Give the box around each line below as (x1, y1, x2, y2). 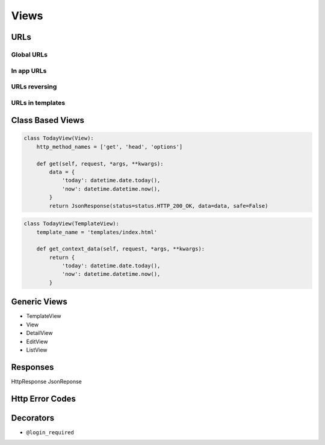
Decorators (11, 412, 55, 423)
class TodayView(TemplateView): (23, 220, 120, 227)
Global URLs (11, 50, 48, 58)
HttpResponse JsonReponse (11, 378, 82, 385)
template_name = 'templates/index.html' (36, 229, 158, 235)
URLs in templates (11, 98, 66, 107)
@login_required (26, 429, 75, 436)
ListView (26, 346, 48, 353)
